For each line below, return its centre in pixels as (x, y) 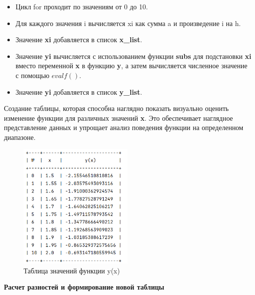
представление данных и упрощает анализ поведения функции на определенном (124, 127)
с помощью (32, 75)
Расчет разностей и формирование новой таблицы (84, 287)
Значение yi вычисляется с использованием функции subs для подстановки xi (133, 56)
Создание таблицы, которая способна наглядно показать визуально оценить (116, 108)
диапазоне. (20, 137)
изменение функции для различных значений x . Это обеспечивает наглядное (119, 118)
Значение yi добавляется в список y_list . (79, 92)
